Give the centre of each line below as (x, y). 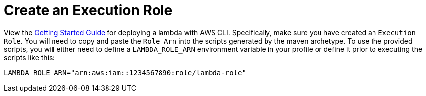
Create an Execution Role (88, 10)
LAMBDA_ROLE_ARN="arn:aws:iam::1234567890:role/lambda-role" (125, 72)
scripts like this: (29, 57)
